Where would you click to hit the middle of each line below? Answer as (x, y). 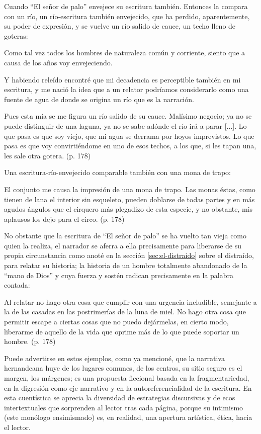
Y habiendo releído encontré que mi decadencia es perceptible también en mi (122, 79)
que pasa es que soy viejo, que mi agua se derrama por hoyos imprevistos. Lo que (129, 136)
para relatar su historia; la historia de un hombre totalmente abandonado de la (126, 265)
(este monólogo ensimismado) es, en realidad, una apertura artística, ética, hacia (128, 417)
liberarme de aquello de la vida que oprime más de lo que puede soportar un (122, 331)
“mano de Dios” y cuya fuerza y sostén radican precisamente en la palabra (119, 275)
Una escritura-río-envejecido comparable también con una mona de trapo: (117, 172)
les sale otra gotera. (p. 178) (48, 155)
